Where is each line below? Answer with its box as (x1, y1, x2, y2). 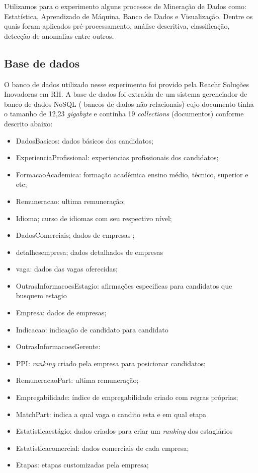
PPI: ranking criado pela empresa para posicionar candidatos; (16, 358, 206, 368)
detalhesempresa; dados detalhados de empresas (16, 246, 163, 257)
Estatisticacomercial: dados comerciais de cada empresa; (16, 442, 189, 453)
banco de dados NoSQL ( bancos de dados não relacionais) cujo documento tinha (4, 98, 254, 109)
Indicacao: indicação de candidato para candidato (16, 324, 168, 334)
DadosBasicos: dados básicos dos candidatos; (16, 135, 154, 146)
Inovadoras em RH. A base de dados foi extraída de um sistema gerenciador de (4, 89, 247, 99)
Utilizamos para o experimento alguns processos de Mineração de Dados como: (4, 1, 246, 11)
